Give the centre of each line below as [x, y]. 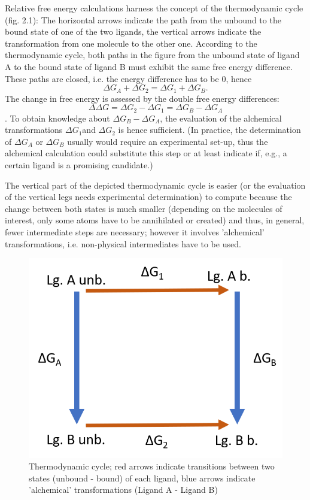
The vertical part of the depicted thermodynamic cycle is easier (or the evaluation [155, 185]
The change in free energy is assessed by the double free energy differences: [142, 98]
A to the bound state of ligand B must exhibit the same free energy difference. [149, 66]
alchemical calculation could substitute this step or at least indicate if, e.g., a [146, 153]
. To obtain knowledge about [57, 118]
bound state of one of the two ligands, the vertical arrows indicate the [133, 31]
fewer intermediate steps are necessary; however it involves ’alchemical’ [135, 232]
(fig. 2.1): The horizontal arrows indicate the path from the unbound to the [143, 19]
